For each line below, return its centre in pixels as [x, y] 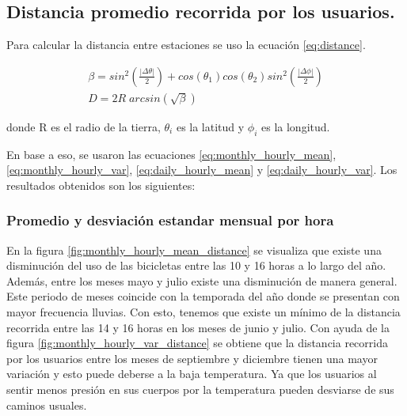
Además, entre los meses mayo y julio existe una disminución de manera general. [202, 280]
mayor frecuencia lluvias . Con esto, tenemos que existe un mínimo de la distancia [203, 312]
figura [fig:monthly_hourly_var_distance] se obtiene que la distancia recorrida [197, 343]
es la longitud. [296, 126]
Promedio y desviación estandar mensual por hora [170, 220]
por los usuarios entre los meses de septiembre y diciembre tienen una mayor [192, 358]
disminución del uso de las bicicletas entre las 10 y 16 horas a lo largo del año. [196, 265]
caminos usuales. [47, 405]
